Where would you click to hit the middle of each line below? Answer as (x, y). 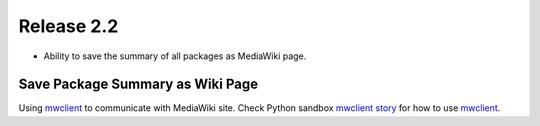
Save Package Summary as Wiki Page (138, 84)
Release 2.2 (68, 26)
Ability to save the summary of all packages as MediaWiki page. (175, 56)
